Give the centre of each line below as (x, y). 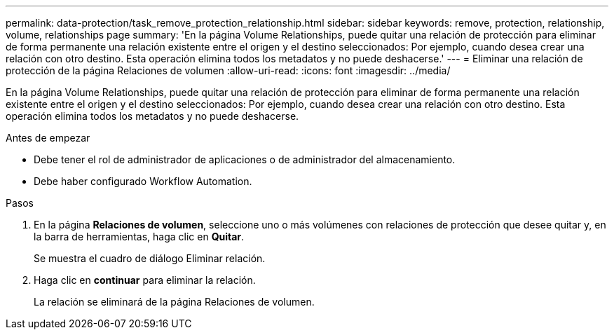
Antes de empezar (48, 138)
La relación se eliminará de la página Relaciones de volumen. (174, 302)
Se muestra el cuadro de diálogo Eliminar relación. (150, 258)
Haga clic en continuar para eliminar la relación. (145, 280)
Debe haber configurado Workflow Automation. (143, 181)
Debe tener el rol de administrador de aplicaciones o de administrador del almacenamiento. (245, 159)
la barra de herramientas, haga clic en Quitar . (139, 237)
